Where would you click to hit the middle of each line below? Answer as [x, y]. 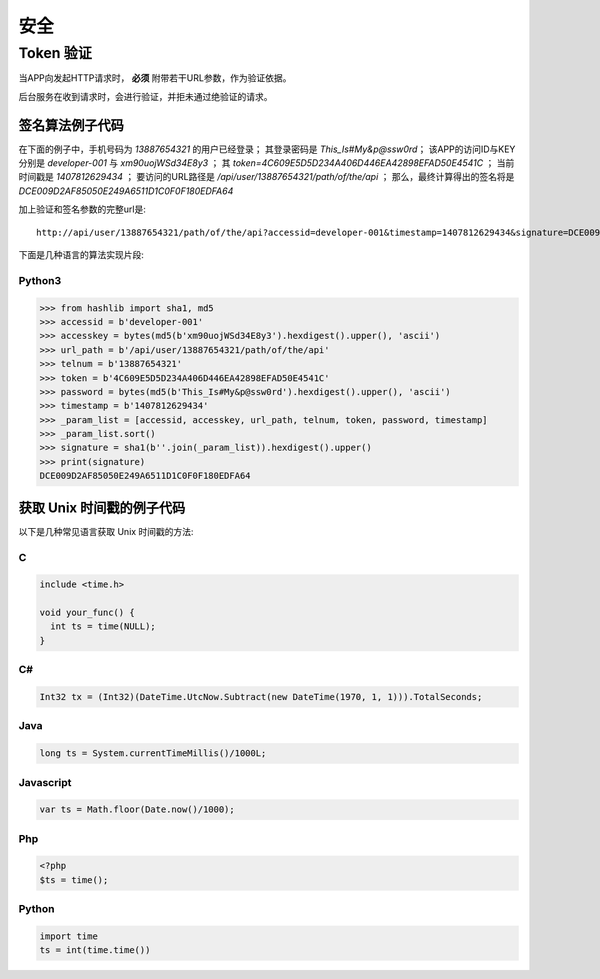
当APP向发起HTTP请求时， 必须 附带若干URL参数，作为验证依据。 [155, 78]
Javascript [45, 782]
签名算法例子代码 [71, 125]
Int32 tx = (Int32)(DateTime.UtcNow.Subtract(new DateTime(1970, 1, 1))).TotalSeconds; [261, 697]
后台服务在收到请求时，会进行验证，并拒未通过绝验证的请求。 [145, 96]
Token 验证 [55, 53]
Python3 [40, 280]
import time [69, 936]
